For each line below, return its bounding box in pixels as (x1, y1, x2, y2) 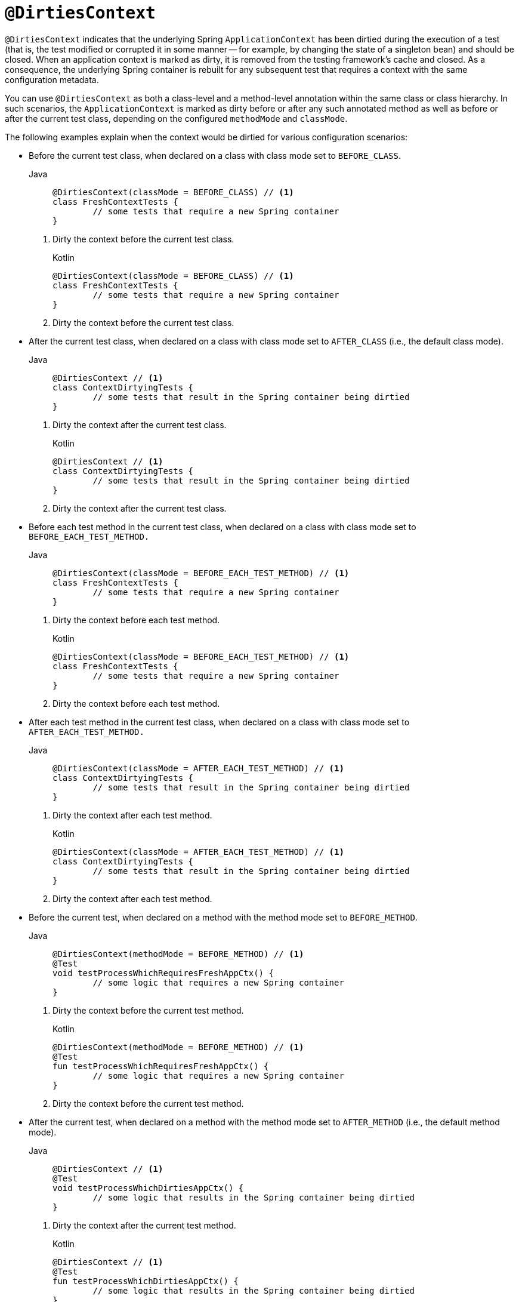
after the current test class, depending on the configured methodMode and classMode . (5, 113, 348, 124)
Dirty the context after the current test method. (52, 1220, 236, 1230)
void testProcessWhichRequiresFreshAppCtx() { (52, 968, 274, 978)
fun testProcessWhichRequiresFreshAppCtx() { (52, 1061, 269, 1071)
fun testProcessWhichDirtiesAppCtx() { (52, 1276, 239, 1286)
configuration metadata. (5, 74, 99, 85)
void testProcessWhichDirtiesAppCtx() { (52, 1183, 244, 1193)
